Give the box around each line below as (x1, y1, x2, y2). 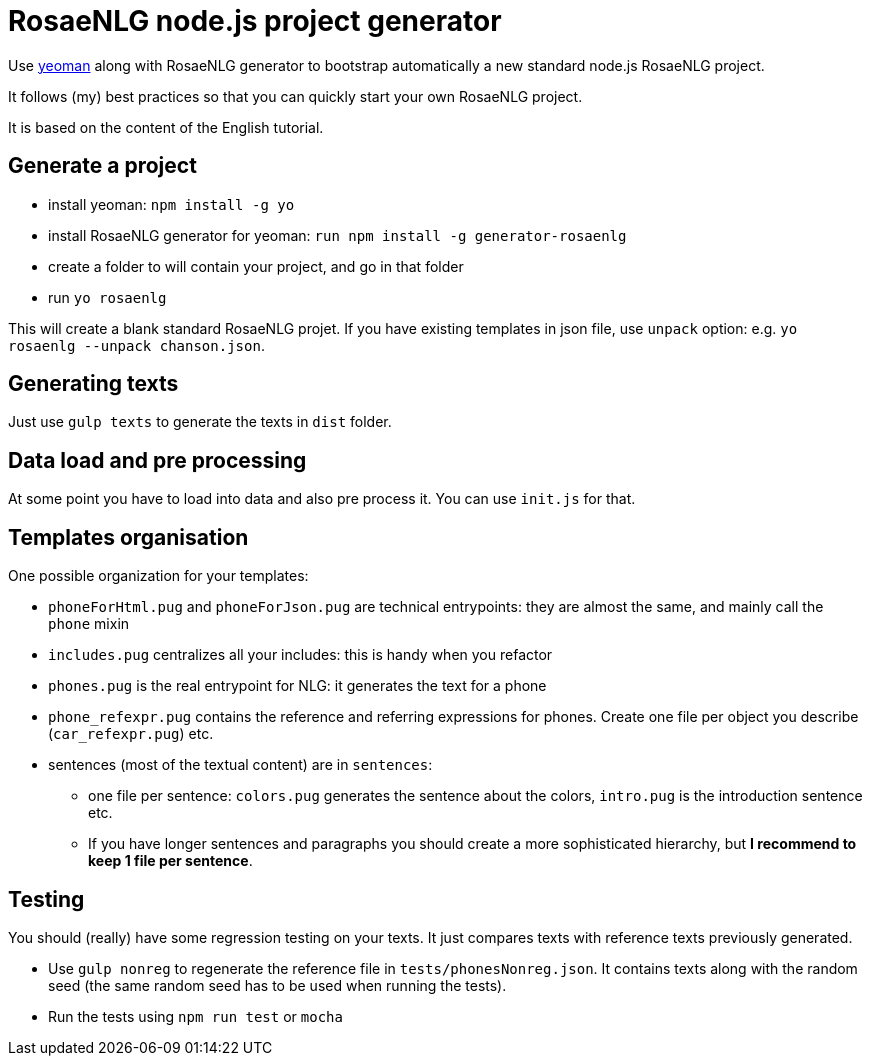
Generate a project (8, 153, 197, 179)
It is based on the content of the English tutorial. (8, 118, 324, 136)
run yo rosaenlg (48, 288, 167, 306)
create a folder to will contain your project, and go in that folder (48, 257, 464, 275)
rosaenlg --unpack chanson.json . (8, 336, 265, 354)
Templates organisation (8, 524, 249, 550)
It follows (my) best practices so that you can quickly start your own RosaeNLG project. (8, 87, 583, 105)
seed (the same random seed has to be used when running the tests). (48, 976, 507, 994)
